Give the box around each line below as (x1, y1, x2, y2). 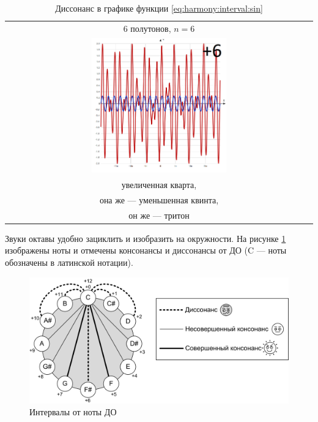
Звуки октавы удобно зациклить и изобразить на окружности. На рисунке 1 (5, 232, 286, 244)
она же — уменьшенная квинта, (99, 193, 219, 206)
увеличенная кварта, (121, 178, 197, 191)
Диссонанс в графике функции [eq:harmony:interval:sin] (55, 2, 263, 14)
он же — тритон (128, 208, 190, 221)
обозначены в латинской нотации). (5, 256, 133, 268)
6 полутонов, (123, 21, 171, 34)
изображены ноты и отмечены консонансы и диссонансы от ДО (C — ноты (5, 244, 287, 257)
